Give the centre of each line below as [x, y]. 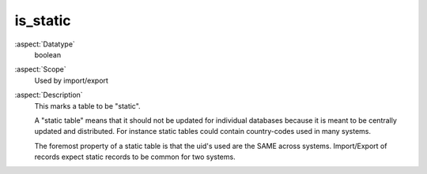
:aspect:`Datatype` [45, 44]
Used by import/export [71, 80]
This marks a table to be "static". [88, 106]
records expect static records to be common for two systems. [135, 157]
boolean [48, 54]
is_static [43, 20]
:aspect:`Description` [49, 95]
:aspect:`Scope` [40, 69]
